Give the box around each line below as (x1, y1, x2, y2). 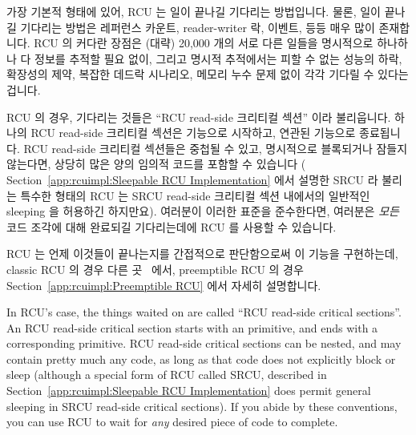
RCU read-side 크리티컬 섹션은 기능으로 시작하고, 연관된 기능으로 (30, 124, 356, 141)
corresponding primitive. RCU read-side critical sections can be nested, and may (6, 335, 402, 352)
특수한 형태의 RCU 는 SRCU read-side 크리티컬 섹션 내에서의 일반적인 (20, 187, 370, 203)
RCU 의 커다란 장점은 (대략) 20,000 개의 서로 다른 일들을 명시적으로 (34, 34, 374, 51)
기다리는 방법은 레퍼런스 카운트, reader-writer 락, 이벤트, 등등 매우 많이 (20, 18, 375, 35)
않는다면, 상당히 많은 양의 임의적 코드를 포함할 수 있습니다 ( (6, 155, 306, 172)
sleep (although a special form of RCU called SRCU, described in (6, 366, 327, 383)
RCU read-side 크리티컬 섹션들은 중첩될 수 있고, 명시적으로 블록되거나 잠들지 (23, 139, 408, 156)
